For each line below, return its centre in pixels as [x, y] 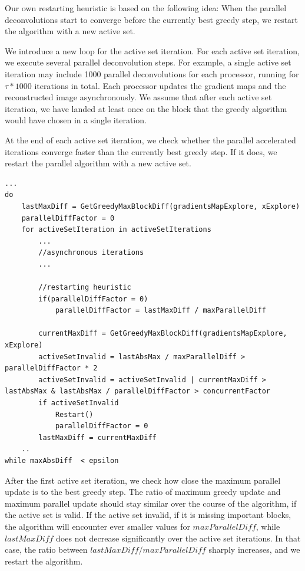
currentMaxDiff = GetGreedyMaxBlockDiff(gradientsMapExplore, [163, 334]
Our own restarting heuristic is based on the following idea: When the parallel [146, 8]
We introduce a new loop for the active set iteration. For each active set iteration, [152, 50]
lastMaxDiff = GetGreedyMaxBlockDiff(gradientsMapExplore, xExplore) [161, 206]
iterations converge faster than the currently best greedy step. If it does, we [141, 151]
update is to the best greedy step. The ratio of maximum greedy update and [143, 492]
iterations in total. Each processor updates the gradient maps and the [160, 85]
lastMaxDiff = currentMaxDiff [97, 437]
